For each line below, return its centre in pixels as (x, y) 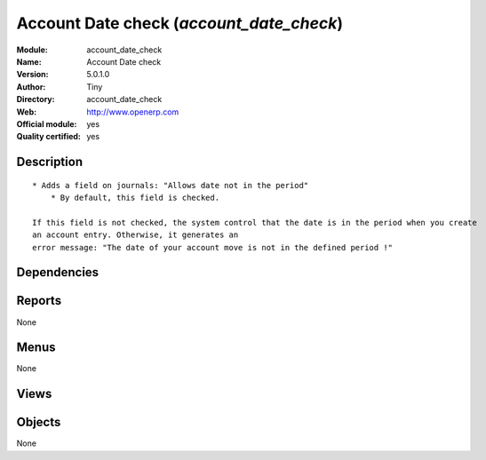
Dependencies (58, 272)
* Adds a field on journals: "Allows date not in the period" (171, 185)
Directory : (36, 99)
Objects (39, 422)
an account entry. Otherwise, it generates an (135, 235)
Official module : (47, 123)
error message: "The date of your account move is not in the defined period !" (213, 247)
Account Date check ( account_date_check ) (180, 23)
